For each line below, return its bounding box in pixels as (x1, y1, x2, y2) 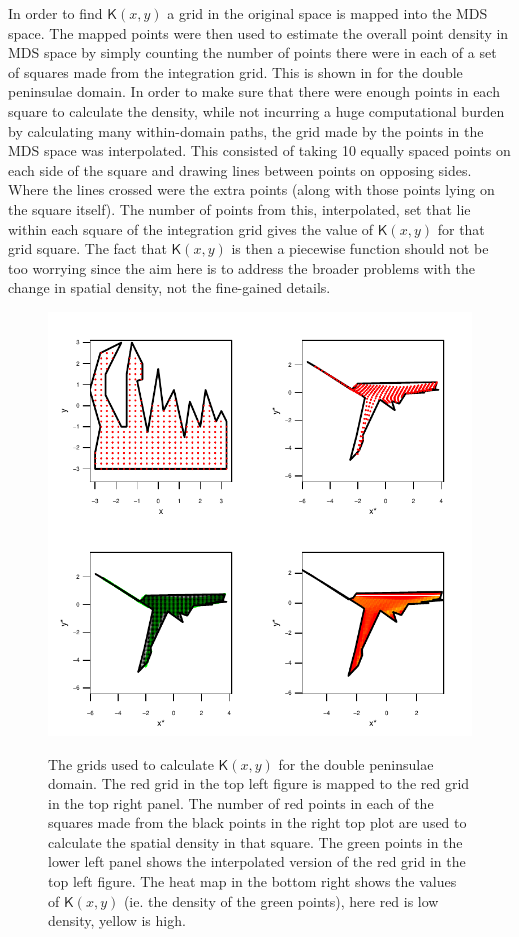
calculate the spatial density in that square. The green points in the (48, 831, 463, 852)
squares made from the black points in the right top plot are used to (48, 812, 467, 833)
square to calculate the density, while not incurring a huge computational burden (8, 100, 505, 121)
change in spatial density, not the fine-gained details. (8, 277, 331, 298)
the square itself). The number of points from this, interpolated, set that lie (8, 198, 471, 219)
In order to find (8, 3, 103, 23)
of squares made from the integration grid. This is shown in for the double (8, 61, 463, 82)
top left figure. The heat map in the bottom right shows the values (48, 871, 457, 892)
